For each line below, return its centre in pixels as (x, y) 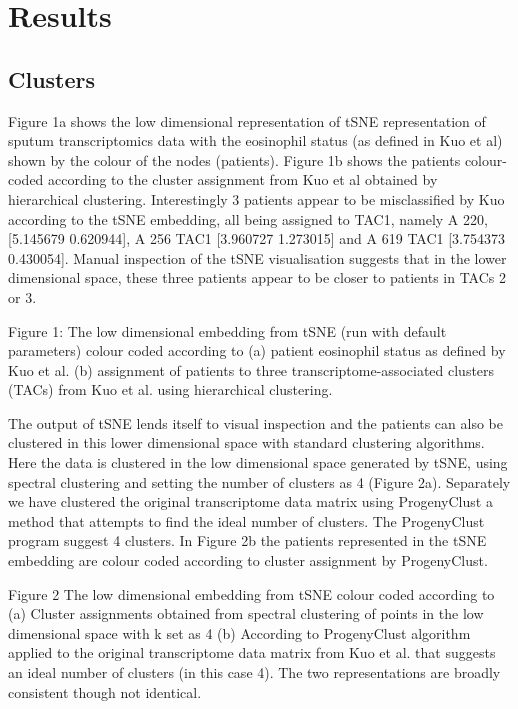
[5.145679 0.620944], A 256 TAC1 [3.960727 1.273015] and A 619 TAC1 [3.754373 (256, 238)
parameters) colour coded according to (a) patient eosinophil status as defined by (257, 350)
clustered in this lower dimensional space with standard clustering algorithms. (246, 442)
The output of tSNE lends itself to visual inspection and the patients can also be (255, 422)
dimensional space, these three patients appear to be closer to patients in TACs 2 (257, 277)
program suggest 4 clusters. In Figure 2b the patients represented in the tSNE (247, 540)
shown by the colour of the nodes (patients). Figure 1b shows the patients (234, 159)
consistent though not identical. (105, 691)
